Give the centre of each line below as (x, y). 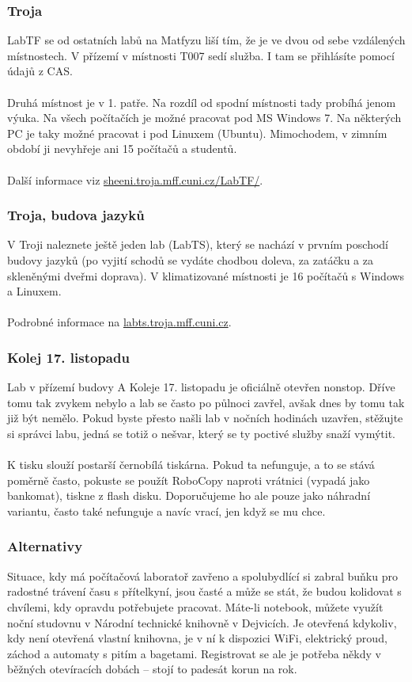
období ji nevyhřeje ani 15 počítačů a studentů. (122, 149)
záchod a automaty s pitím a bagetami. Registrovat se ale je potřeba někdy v (194, 653)
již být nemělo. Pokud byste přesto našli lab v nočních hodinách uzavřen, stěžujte (205, 418)
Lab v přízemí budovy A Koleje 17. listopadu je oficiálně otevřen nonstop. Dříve (201, 387)
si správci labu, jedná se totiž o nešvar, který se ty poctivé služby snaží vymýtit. (202, 433)
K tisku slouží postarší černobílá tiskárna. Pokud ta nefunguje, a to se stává (191, 465)
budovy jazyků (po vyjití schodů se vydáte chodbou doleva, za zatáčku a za (190, 259)
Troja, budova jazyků (76, 215)
